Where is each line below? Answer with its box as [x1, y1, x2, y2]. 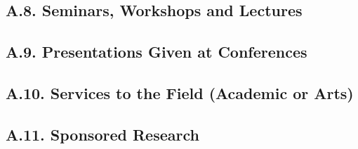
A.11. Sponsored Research [6, 123, 199, 145]
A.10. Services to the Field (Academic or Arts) [6, 82, 354, 103]
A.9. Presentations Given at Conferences [6, 41, 307, 63]
